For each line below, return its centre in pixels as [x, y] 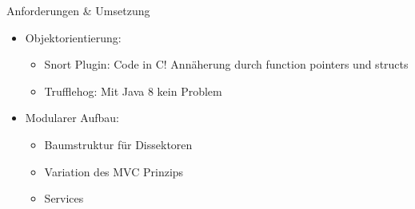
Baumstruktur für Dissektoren [118, 144]
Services [64, 198]
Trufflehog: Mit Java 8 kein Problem [133, 91]
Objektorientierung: [73, 37]
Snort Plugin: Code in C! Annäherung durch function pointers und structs [226, 64]
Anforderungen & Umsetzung [78, 10]
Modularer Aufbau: [72, 118]
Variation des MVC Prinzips [114, 171]
